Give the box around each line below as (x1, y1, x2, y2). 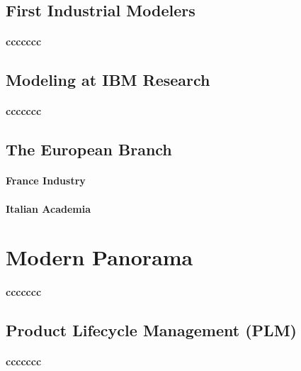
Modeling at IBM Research (6, 69, 210, 91)
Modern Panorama (6, 243, 193, 272)
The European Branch (6, 138, 172, 160)
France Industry (6, 173, 86, 188)
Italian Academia (6, 201, 91, 216)
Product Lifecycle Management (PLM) (6, 319, 297, 341)
